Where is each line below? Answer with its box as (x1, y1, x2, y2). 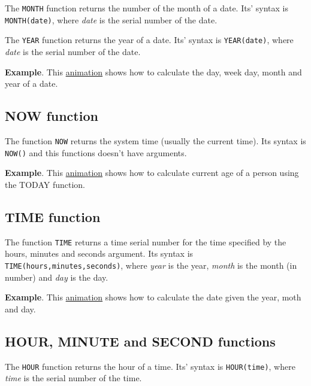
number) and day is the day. (5, 270, 108, 283)
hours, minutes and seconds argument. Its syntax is (5, 247, 194, 260)
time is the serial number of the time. (5, 372, 142, 384)
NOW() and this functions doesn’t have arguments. (5, 146, 187, 159)
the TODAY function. (5, 178, 85, 190)
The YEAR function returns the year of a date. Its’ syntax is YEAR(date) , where (5, 34, 294, 46)
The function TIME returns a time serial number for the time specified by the (5, 235, 286, 248)
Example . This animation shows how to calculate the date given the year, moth (5, 291, 301, 303)
